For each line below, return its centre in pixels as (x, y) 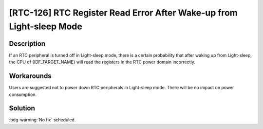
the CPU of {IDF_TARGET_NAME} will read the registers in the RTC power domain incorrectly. (102, 62)
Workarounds (30, 76)
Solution (22, 108)
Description (27, 44)
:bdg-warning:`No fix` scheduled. (42, 120)
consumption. (23, 94)
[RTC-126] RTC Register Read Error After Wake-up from (123, 13)
